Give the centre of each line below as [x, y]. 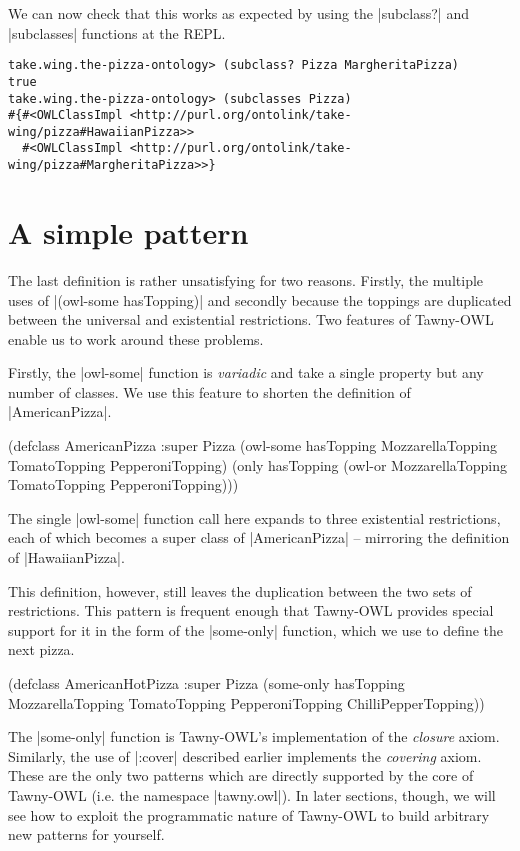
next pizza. [41, 649]
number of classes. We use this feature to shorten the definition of [209, 391]
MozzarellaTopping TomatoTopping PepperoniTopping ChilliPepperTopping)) [246, 702]
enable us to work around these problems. [136, 338]
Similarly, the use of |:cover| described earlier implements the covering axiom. [245, 755]
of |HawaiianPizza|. [66, 557]
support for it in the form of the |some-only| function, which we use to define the [256, 629]
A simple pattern [128, 231]
